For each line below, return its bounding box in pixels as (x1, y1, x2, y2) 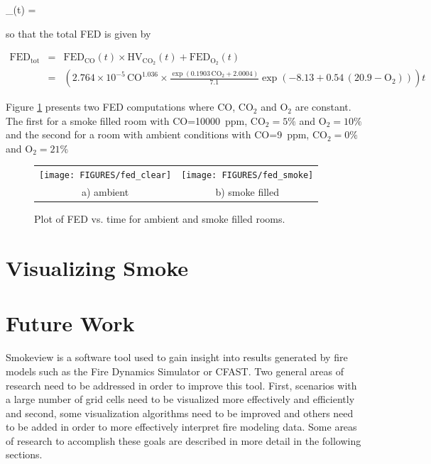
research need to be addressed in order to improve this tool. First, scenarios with (6, 377, 357, 392)
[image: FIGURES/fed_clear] (39, 170, 172, 181)
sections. (6, 447, 43, 462)
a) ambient (82, 184, 129, 199)
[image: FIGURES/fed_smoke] (181, 170, 314, 181)
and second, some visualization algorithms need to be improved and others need (6, 405, 354, 420)
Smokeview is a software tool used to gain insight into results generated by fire (6, 350, 348, 365)
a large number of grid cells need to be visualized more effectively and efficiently (6, 392, 355, 407)
